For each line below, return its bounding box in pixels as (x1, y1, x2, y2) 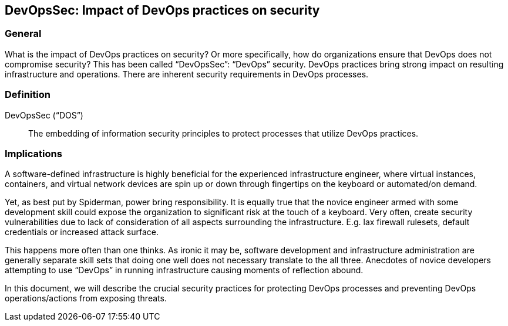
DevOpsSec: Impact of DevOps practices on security (5, 3, 320, 18)
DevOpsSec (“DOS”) (5, 110, 83, 120)
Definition (5, 89, 51, 101)
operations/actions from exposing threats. (5, 293, 167, 304)
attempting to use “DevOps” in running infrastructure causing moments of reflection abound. (5, 265, 364, 276)
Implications (5, 147, 62, 159)
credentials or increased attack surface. (5, 227, 159, 237)
